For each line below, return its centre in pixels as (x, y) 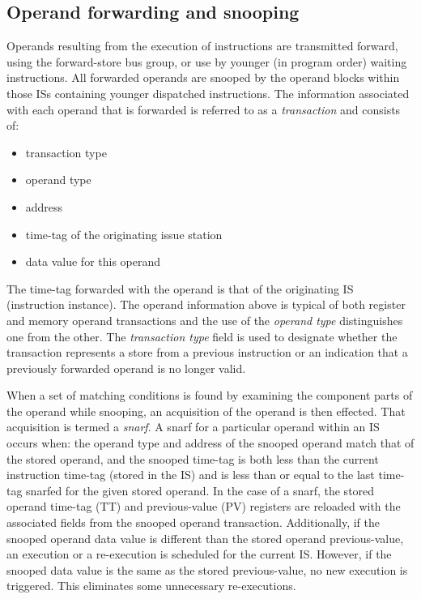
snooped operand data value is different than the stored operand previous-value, (205, 538)
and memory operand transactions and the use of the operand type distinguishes (205, 320)
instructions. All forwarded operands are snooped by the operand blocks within (203, 77)
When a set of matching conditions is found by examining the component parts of (210, 395)
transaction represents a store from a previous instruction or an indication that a (207, 352)
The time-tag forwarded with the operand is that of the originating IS (180, 288)
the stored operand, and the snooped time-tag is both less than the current (193, 458)
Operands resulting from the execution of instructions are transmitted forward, (202, 46)
